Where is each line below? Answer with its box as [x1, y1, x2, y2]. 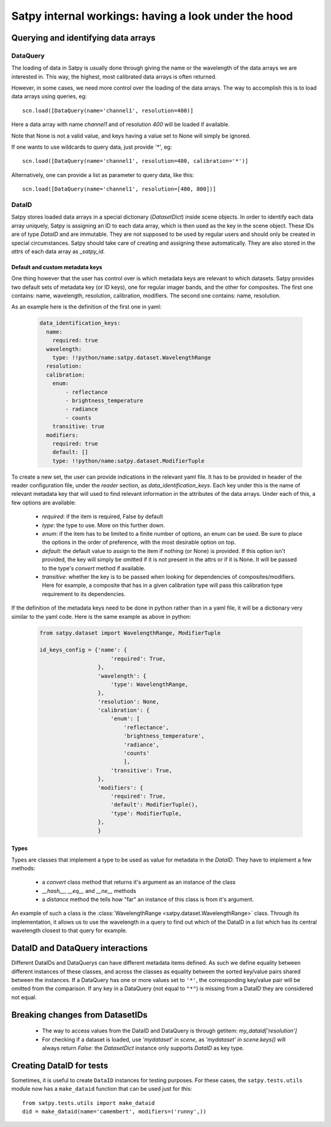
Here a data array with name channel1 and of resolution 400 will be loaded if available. [11, 120, 230, 128]
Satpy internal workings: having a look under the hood [11, 9, 294, 23]
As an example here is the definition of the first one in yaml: [11, 303, 162, 310]
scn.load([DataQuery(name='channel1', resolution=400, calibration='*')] [22, 157, 249, 165]
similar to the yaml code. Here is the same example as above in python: [11, 613, 191, 620]
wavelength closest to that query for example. [11, 927, 127, 934]
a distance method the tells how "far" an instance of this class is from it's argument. [42, 896, 254, 903]
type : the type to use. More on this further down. [42, 521, 165, 528]
